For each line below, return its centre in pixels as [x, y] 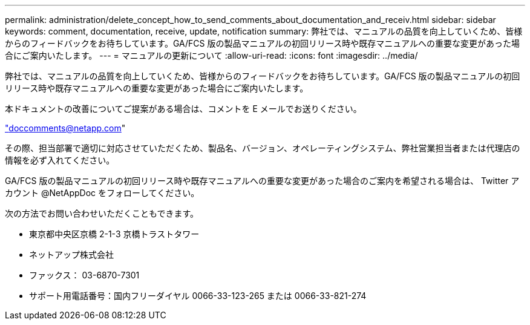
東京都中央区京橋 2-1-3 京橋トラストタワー [114, 234]
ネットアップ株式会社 [71, 254]
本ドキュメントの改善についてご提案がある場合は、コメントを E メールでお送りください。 [183, 109]
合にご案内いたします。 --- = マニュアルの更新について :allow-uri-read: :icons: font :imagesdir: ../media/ [211, 55]
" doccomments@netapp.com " [65, 128]
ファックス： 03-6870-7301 [84, 275]
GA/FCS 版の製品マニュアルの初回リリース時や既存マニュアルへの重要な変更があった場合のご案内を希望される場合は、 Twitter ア [262, 181]
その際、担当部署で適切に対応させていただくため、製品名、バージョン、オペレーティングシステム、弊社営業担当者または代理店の [263, 148]
